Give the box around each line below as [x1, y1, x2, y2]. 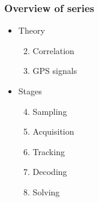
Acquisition [32, 125, 74, 138]
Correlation [32, 44, 74, 57]
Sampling [32, 105, 67, 117]
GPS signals [32, 64, 77, 77]
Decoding [32, 165, 67, 178]
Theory [18, 24, 45, 37]
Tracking [32, 145, 65, 158]
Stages [18, 85, 42, 97]
